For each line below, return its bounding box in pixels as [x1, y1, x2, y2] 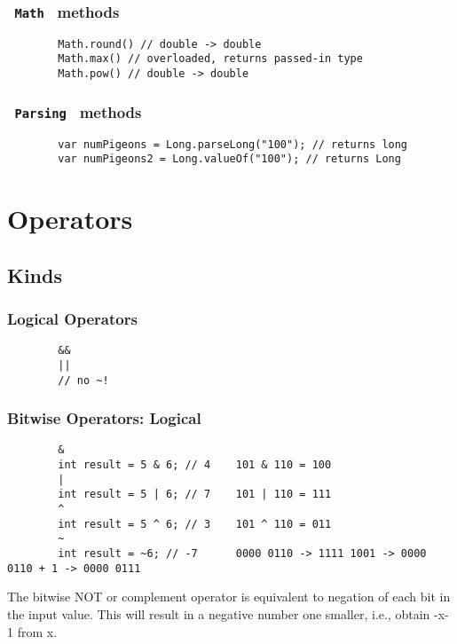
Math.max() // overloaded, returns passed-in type [58, 52, 363, 66]
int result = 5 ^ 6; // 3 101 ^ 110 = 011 [58, 517, 332, 530]
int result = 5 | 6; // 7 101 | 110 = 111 [58, 488, 332, 501]
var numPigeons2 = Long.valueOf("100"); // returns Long [58, 153, 401, 166]
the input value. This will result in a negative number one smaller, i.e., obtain [7, 604, 430, 623]
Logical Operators [7, 307, 138, 329]
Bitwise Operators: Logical [7, 407, 201, 429]
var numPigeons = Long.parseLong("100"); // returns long [58, 137, 408, 151]
